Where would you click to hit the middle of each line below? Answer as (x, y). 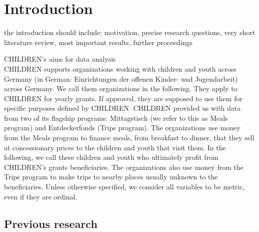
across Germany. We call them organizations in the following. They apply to (121, 88)
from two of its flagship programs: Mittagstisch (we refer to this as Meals (116, 118)
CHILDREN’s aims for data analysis (60, 59)
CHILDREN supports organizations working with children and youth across (120, 68)
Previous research (51, 223)
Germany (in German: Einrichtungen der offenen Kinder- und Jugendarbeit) (121, 78)
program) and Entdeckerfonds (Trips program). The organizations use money (122, 128)
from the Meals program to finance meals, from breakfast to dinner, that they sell (129, 138)
